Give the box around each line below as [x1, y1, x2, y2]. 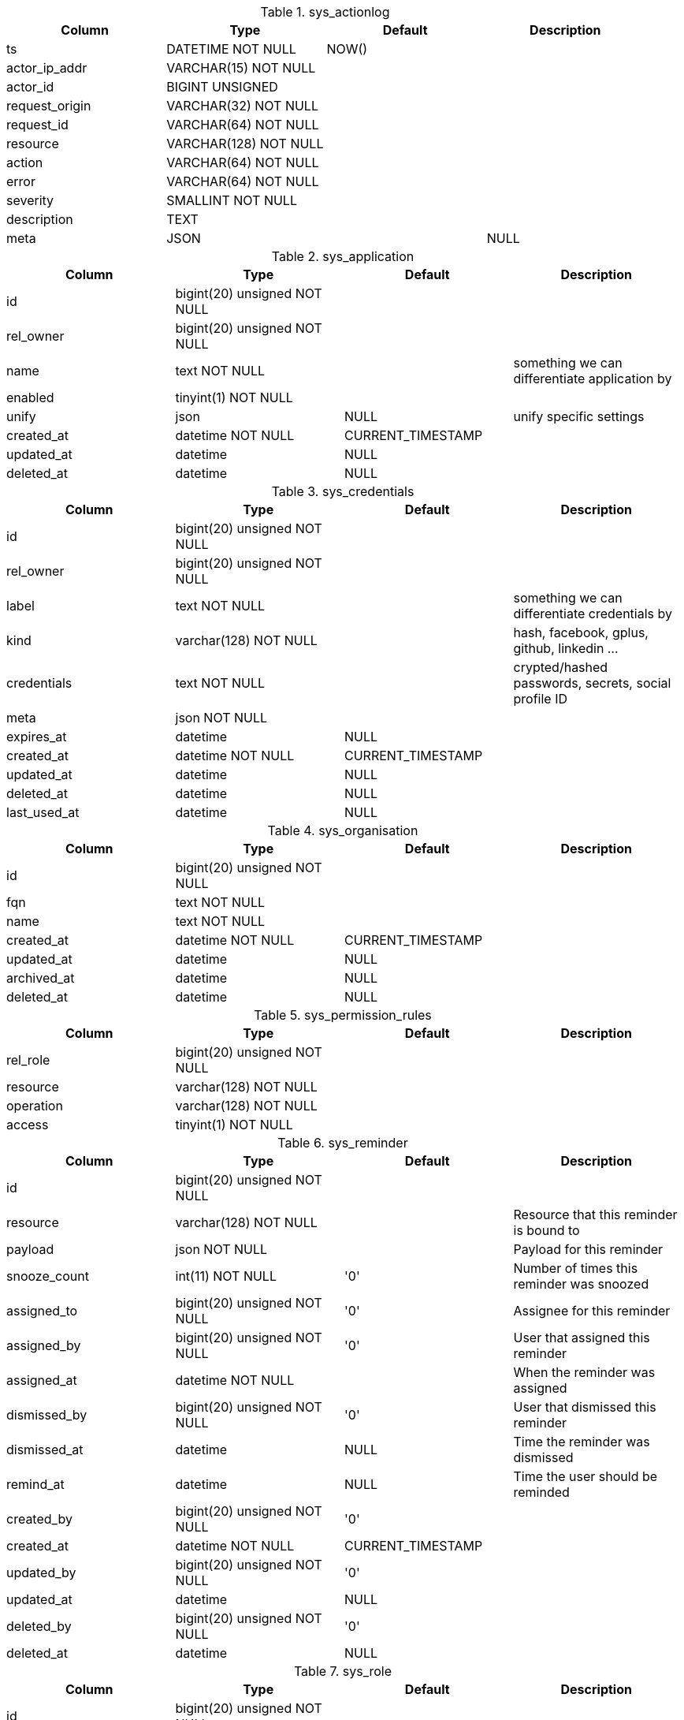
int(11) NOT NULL [175, 1268, 277, 1284]
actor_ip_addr [6, 60, 87, 76]
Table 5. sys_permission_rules [254, 1007, 432, 1023]
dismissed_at [6, 1442, 84, 1457]
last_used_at [6, 804, 80, 820]
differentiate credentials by [513, 606, 672, 621]
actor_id [6, 79, 54, 95]
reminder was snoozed [513, 1276, 649, 1292]
